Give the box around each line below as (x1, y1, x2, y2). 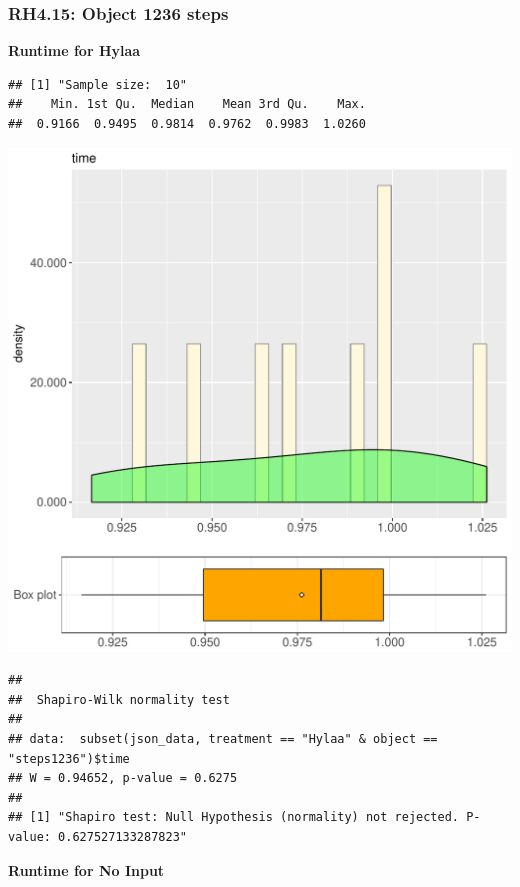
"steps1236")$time (8, 751, 130, 766)
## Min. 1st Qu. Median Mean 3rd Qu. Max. (8, 97, 366, 112)
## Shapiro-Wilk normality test (8, 692, 230, 707)
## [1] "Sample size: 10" (8, 77, 187, 92)
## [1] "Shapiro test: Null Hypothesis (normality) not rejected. (8, 810, 460, 825)
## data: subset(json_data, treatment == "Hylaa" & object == (8, 731, 438, 746)
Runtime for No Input (8, 859, 165, 880)
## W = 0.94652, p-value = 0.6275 (8, 771, 238, 786)
